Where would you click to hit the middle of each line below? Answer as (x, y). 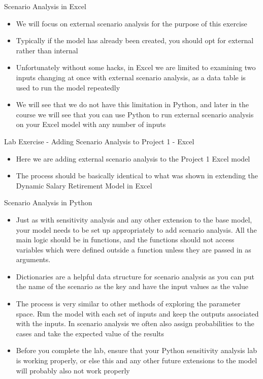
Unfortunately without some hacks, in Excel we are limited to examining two (136, 67)
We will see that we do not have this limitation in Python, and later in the (132, 104)
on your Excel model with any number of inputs (91, 124)
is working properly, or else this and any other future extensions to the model (137, 360)
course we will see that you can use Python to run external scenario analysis (135, 114)
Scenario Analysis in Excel (45, 6)
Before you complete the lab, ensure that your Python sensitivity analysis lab (136, 350)
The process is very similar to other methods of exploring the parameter (128, 304)
